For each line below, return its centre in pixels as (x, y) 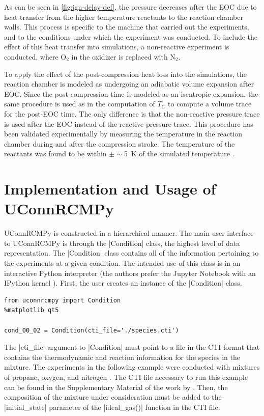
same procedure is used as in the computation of (80, 104)
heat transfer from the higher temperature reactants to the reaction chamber (124, 17)
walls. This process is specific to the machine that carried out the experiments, (127, 27)
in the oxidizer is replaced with (120, 56)
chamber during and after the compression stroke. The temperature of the (120, 143)
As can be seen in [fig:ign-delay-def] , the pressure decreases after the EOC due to (130, 7)
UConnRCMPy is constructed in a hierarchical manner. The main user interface (129, 233)
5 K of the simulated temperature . (179, 154)
